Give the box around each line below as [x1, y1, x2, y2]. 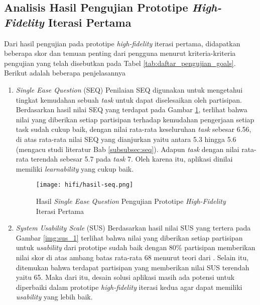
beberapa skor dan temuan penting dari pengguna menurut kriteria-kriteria [4, 48, 236, 58]
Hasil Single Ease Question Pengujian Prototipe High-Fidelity [36, 195, 226, 206]
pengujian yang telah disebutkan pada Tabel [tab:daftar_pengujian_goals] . [4, 57, 236, 68]
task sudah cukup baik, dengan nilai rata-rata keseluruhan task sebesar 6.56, [16, 124, 251, 134]
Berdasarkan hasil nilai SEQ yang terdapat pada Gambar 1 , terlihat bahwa [16, 104, 247, 115]
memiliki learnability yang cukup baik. [16, 163, 134, 174]
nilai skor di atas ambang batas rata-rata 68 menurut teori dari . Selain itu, [16, 252, 249, 262]
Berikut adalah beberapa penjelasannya [4, 67, 125, 78]
